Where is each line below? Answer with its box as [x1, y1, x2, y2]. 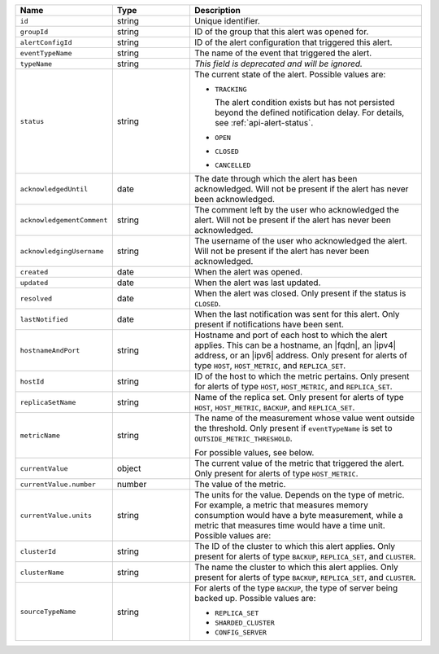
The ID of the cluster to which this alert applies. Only [193, 541, 396, 551]
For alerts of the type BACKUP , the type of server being [193, 582, 398, 594]
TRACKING [214, 86, 247, 94]
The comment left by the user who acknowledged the [193, 204, 400, 215]
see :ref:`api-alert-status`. [214, 117, 314, 128]
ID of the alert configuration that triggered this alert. [193, 37, 393, 48]
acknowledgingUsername [20, 247, 105, 256]
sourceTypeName [20, 608, 76, 616]
